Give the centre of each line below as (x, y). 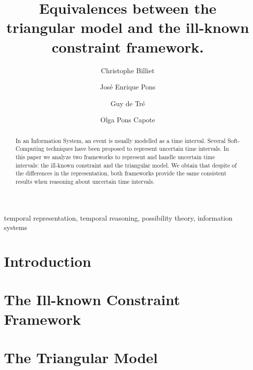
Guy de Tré (128, 103)
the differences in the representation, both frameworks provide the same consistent (121, 173)
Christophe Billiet (128, 70)
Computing (30, 149)
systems (16, 227)
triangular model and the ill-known (128, 27)
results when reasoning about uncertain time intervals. (85, 181)
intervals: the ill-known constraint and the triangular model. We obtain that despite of (126, 165)
